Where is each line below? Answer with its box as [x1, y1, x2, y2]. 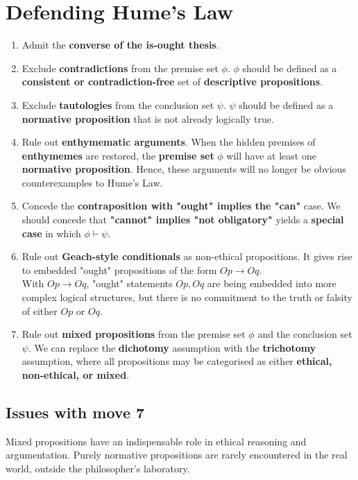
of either [22, 303, 58, 318]
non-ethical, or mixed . [22, 368, 130, 382]
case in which [22, 225, 81, 240]
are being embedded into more [207, 276, 336, 291]
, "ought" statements [86, 276, 173, 291]
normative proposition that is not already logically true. [22, 111, 274, 126]
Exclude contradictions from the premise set [22, 60, 219, 75]
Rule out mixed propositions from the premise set [22, 327, 246, 341]
